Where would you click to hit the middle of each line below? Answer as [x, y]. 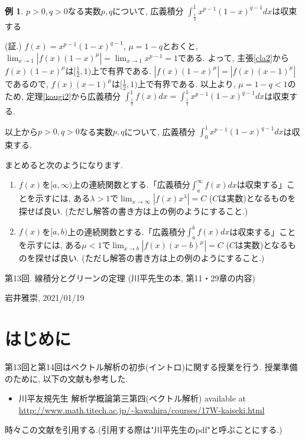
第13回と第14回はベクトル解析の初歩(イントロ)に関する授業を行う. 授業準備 [151, 367]
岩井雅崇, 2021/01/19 [45, 298]
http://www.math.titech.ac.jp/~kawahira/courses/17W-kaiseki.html [142, 410]
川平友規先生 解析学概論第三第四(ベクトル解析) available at [132, 398]
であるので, [27, 83]
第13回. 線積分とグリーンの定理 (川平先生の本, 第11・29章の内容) [130, 277]
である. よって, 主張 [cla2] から [233, 57]
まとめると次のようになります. [64, 164]
